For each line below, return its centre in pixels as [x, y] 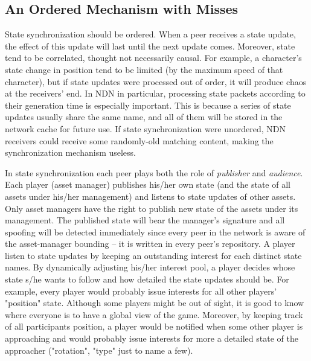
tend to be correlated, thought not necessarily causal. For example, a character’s [153, 58]
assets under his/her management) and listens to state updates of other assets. [150, 196]
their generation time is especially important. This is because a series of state [148, 105]
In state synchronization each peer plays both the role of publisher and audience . [154, 172]
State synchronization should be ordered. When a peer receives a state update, [150, 34]
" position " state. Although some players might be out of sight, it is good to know [155, 303]
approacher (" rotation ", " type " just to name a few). [99, 350]
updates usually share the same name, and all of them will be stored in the [144, 117]
